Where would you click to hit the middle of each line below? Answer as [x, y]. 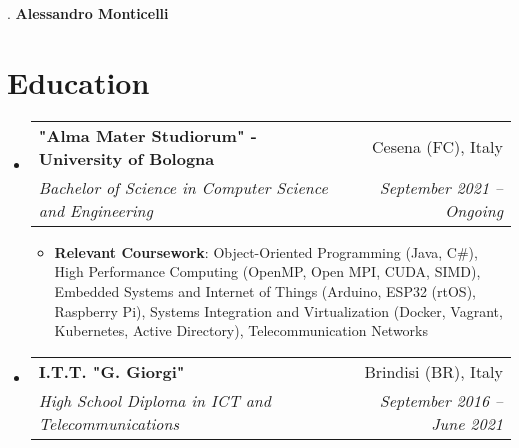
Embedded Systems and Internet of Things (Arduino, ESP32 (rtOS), [265, 290]
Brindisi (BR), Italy [433, 371]
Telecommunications [109, 423]
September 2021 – [441, 187]
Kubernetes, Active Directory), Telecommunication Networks [241, 330]
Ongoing [473, 210]
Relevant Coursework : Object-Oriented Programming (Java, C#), [266, 251]
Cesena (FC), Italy [437, 147]
